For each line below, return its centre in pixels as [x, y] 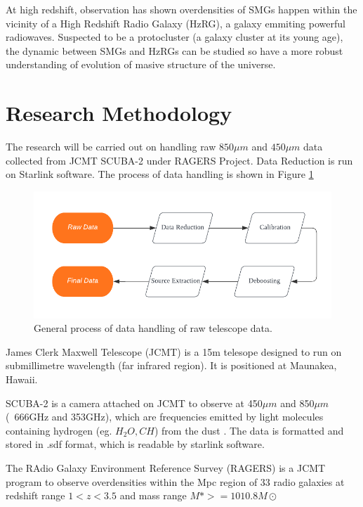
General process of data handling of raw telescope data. [153, 328]
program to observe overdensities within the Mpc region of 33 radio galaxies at [175, 481]
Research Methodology [119, 113]
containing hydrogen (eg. [59, 430]
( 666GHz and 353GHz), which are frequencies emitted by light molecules [165, 417]
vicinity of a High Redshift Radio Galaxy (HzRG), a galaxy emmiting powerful [176, 23]
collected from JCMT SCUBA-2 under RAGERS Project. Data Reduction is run [179, 160]
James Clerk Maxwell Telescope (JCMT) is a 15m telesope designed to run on [174, 351]
